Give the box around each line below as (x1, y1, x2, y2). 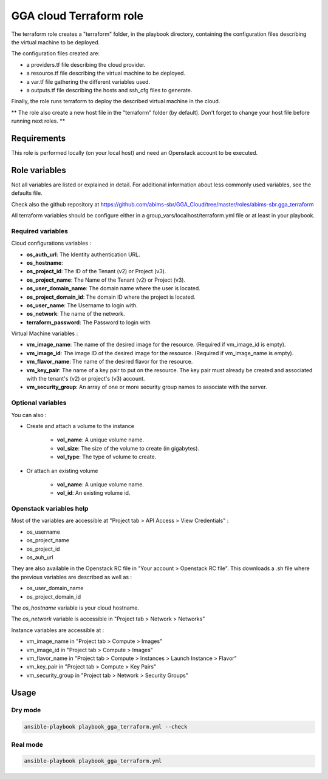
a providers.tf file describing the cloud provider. (26, 61, 146, 68)
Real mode (11, 740, 44, 749)
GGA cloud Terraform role (11, 9, 144, 22)
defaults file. (11, 189, 43, 197)
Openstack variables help (11, 505, 89, 513)
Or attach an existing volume (26, 467, 98, 474)
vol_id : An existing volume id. (56, 489, 131, 497)
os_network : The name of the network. (26, 310, 125, 318)
